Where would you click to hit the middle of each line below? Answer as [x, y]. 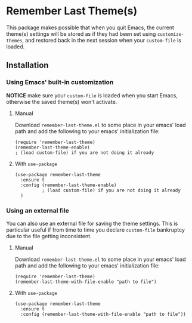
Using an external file [38, 210]
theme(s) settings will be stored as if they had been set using [81, 33]
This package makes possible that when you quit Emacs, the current [90, 27]
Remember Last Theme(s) [72, 11]
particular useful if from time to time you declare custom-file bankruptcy [95, 230]
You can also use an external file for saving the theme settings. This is [92, 223]
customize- [171, 34]
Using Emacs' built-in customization [60, 82]
